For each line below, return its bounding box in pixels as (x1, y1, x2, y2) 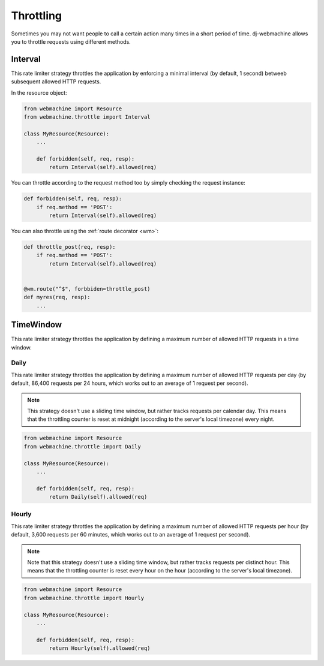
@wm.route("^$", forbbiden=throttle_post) (23, 285, 151, 293)
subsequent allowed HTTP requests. (11, 78, 101, 85)
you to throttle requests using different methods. (11, 38, 131, 45)
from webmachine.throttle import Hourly (23, 594, 144, 601)
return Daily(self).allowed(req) (49, 493, 148, 501)
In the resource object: (11, 89, 67, 96)
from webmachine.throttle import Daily (23, 443, 141, 450)
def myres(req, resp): (23, 294, 91, 301)
